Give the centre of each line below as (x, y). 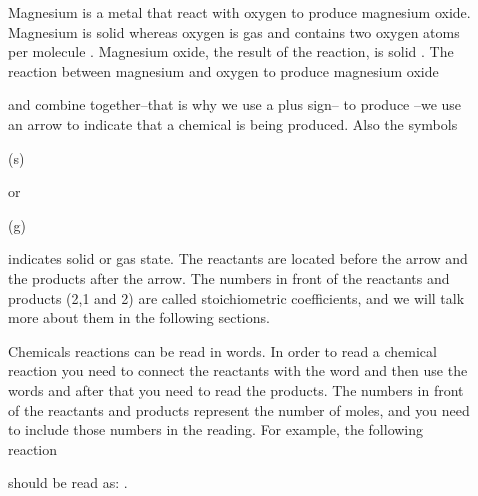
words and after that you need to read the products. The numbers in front (236, 389)
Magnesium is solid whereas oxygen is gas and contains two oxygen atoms (234, 31)
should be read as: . (68, 482)
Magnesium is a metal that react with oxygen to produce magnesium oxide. (239, 12)
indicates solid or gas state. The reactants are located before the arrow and (238, 258)
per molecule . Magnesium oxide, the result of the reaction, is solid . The (231, 51)
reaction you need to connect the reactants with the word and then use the (238, 370)
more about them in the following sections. (139, 317)
